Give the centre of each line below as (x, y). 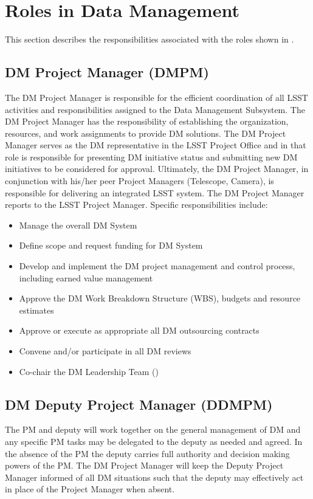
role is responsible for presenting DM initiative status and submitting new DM (151, 157)
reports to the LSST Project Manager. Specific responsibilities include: (136, 205)
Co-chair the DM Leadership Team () (89, 371)
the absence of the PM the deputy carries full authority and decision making (147, 453)
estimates (36, 310)
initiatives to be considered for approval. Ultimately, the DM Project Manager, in (157, 169)
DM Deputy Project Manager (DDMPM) (139, 404)
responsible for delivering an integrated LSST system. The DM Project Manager (155, 192)
